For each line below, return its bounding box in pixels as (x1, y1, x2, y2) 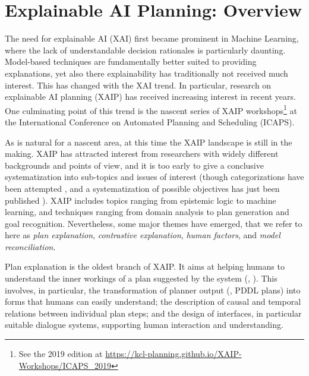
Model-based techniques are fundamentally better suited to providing (5, 55, 257, 68)
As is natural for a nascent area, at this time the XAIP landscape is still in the (5, 135, 292, 148)
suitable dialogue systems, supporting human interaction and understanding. (5, 318, 283, 331)
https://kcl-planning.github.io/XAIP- (105, 347, 242, 360)
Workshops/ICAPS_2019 (18, 359, 111, 371)
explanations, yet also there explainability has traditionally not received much (5, 67, 288, 79)
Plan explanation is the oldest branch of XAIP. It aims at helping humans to (5, 260, 285, 273)
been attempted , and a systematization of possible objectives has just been (5, 182, 280, 194)
